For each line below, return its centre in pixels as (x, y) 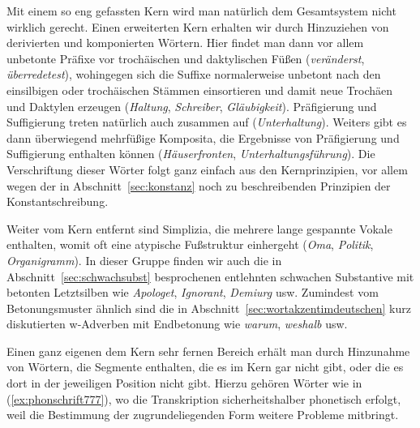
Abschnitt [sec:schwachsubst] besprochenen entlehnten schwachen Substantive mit (210, 276)
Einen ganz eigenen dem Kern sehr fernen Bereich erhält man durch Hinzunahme (208, 351)
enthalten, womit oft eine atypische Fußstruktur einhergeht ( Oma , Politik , (190, 244)
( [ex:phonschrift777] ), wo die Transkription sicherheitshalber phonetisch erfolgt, (204, 398)
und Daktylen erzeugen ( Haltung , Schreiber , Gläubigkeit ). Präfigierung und (192, 106)
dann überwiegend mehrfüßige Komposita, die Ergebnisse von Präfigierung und (203, 137)
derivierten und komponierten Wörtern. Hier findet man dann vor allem (185, 43)
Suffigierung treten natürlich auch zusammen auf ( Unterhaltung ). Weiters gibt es (207, 122)
